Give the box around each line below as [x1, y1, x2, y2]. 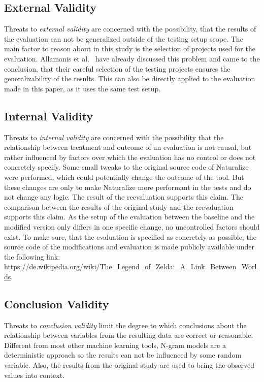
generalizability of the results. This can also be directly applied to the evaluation [4, 73, 255, 84]
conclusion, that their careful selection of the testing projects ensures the [4, 63, 230, 74]
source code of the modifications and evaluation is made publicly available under [4, 241, 255, 252]
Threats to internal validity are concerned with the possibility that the [4, 132, 224, 142]
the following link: [4, 251, 60, 262]
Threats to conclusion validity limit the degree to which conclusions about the [4, 320, 247, 330]
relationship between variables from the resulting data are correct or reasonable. [4, 330, 253, 340]
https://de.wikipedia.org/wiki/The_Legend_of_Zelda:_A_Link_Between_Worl [4, 261, 257, 272]
